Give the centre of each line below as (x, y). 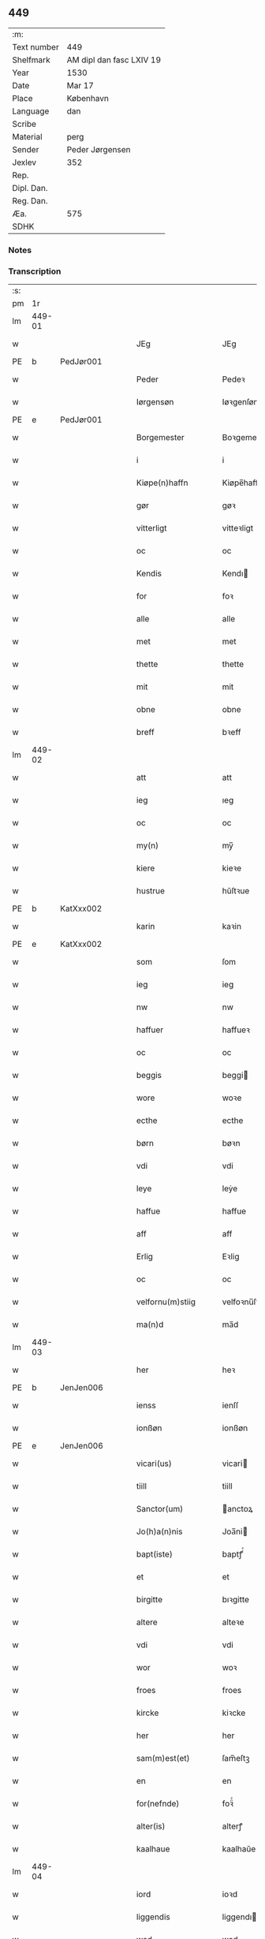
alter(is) (151, 1826)
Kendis (149, 573)
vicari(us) (154, 1464)
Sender (26, 149)
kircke (147, 1713)
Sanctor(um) (160, 1509)
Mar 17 (80, 85)
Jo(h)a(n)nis (159, 1531)
